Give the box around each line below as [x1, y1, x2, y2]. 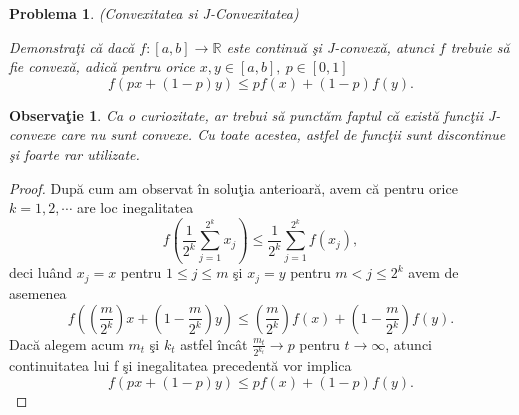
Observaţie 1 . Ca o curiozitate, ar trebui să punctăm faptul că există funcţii [9, 104, 483, 125]
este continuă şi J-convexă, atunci [226, 36, 434, 57]
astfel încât [180, 333, 248, 354]
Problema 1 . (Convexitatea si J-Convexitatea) [9, 3, 299, 23]
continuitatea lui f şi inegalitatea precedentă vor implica [9, 355, 352, 376]
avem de [408, 262, 459, 283]
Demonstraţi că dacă [9, 36, 135, 57]
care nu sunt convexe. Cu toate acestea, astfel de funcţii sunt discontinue [60, 124, 506, 145]
